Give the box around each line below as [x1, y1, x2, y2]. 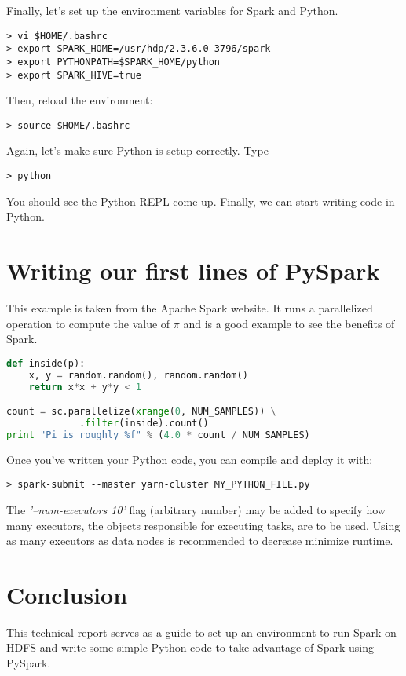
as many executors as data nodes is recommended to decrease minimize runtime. [6, 532, 393, 549]
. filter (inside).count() [79, 417, 209, 429]
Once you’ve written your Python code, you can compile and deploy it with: [6, 451, 373, 467]
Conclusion [6, 578, 128, 610]
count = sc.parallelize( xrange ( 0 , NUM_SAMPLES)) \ [6, 406, 276, 418]
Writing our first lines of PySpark [6, 254, 380, 287]
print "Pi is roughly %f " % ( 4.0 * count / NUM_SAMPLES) [6, 429, 310, 440]
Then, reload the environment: [6, 92, 153, 108]
